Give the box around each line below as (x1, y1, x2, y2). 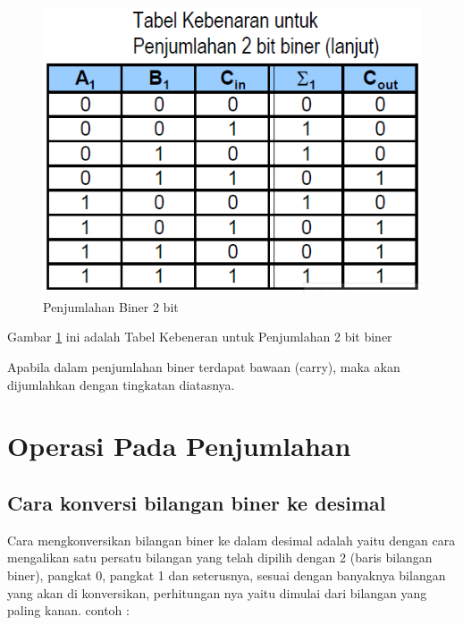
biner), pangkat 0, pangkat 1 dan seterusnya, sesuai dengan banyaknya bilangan (7, 565, 446, 584)
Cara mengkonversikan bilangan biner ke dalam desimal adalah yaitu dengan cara (7, 530, 456, 549)
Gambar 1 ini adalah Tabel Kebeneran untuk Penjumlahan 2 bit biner (7, 327, 392, 346)
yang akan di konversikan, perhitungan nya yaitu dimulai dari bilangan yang (7, 583, 427, 602)
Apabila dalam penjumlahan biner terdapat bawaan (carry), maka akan (7, 357, 400, 376)
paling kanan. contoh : (7, 601, 130, 620)
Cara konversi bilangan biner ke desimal (7, 488, 386, 516)
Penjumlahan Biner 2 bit (43, 297, 179, 316)
